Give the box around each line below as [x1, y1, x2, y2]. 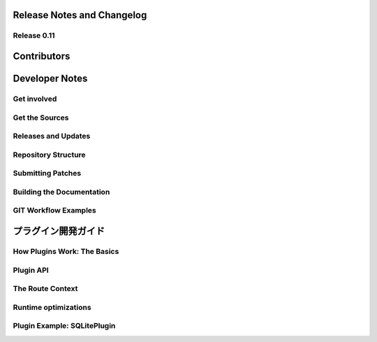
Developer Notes [13, 73, 88, 85]
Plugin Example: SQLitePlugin [13, 321, 116, 331]
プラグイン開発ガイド [13, 225, 105, 237]
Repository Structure [13, 150, 87, 159]
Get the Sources [13, 113, 69, 122]
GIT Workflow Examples [13, 206, 97, 215]
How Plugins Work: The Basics [13, 246, 119, 256]
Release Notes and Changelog [13, 9, 147, 21]
